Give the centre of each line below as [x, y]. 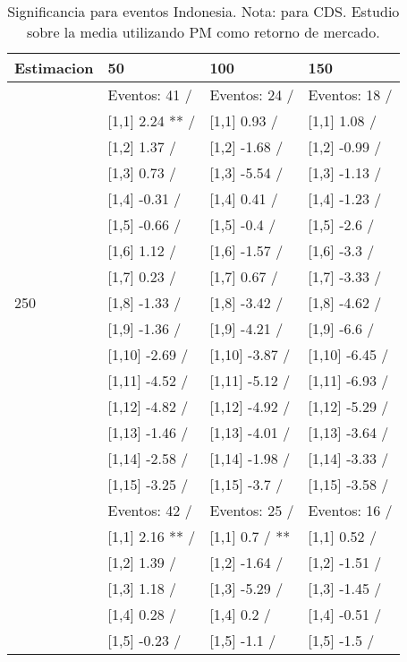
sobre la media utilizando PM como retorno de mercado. [203, 32]
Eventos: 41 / [150, 95]
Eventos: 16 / [350, 510]
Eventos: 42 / [150, 510]
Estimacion [54, 68]
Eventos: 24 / [252, 95]
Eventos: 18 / [350, 95]
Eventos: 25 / [252, 510]
